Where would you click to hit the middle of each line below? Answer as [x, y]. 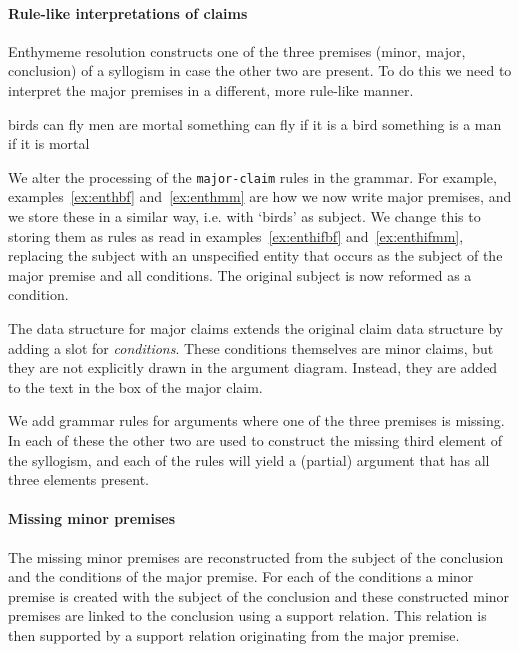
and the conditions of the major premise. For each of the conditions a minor [241, 576]
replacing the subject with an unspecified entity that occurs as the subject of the [255, 255]
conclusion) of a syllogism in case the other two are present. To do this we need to [260, 70]
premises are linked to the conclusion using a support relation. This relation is [247, 615]
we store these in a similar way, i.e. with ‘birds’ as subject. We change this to [244, 216]
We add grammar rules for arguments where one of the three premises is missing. [256, 420]
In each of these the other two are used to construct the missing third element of [255, 439]
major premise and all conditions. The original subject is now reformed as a [240, 274]
